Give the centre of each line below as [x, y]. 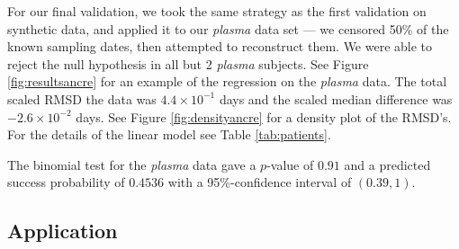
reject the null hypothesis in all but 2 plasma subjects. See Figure [188, 63]
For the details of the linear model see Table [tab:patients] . [169, 134]
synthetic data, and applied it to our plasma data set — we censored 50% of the [228, 28]
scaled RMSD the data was [82, 98]
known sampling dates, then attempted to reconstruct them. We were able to [220, 46]
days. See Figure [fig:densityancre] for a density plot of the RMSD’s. [264, 116]
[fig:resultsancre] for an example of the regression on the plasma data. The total [227, 81]
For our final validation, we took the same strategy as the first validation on [217, 11]
